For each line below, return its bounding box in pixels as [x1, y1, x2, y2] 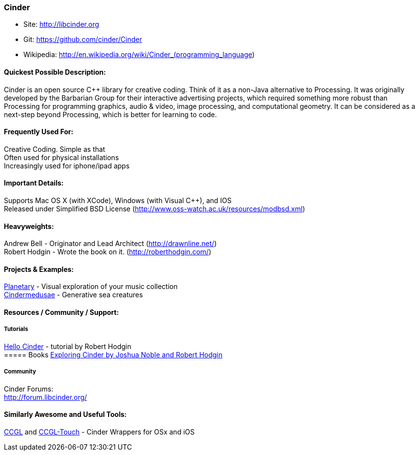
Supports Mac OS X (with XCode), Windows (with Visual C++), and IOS [4, 196, 232, 205]
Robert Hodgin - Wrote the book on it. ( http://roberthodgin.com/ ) [4, 248, 211, 256]
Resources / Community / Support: [4, 308, 119, 317]
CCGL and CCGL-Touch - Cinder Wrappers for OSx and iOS [4, 427, 195, 436]
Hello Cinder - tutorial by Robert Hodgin [4, 342, 132, 351]
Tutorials [4, 326, 28, 333]
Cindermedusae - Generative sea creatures [4, 290, 143, 299]
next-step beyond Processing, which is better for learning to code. [4, 110, 217, 119]
